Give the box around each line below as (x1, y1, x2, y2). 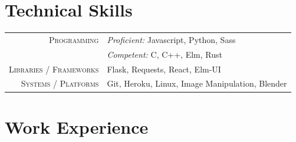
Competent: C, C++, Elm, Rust (107, 48, 222, 60)
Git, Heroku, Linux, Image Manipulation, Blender (107, 77, 287, 90)
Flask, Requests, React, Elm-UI (107, 62, 221, 75)
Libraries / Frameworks (9, 62, 99, 75)
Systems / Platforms (21, 77, 99, 90)
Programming (49, 33, 99, 45)
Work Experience (5, 114, 149, 138)
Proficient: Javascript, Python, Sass (107, 33, 236, 45)
